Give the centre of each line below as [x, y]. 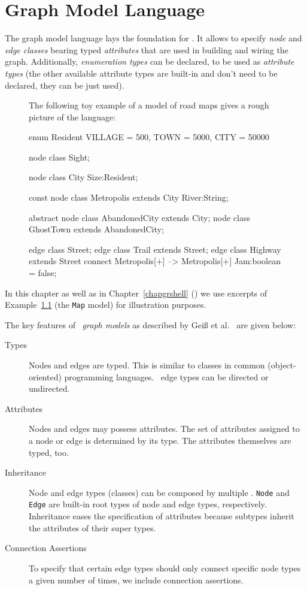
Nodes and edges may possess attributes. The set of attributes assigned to [164, 429]
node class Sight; [60, 157]
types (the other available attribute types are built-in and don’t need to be [141, 73]
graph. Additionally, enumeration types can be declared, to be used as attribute [150, 61]
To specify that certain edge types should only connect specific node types [165, 568]
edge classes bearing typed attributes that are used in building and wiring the [147, 49]
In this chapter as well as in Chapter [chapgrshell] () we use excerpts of [136, 293]
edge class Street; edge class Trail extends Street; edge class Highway [155, 249]
